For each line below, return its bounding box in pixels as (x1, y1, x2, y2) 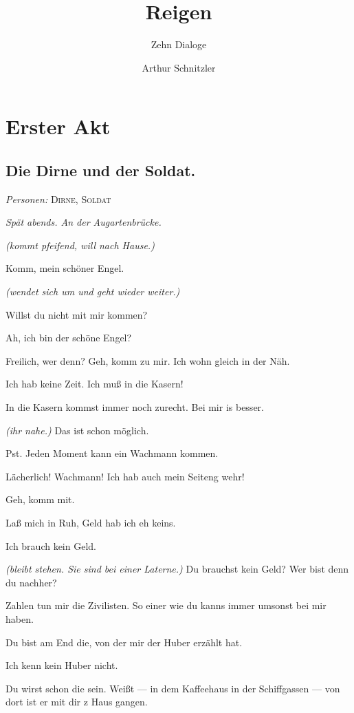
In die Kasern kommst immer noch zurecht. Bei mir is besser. (5, 400, 264, 414)
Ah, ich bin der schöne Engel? (5, 330, 132, 345)
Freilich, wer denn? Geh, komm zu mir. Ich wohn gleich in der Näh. (5, 353, 290, 368)
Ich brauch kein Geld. (5, 538, 96, 553)
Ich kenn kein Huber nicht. (5, 658, 118, 672)
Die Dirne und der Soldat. (5, 159, 196, 180)
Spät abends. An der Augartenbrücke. (5, 215, 162, 229)
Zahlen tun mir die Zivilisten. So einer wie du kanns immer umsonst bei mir (5, 598, 327, 613)
